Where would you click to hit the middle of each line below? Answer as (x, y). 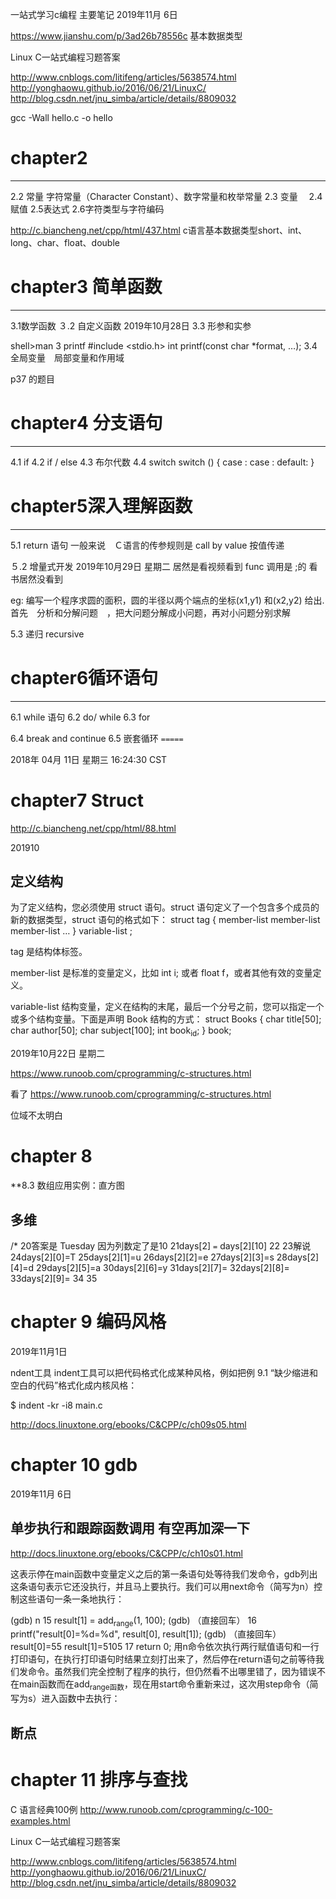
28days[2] (298, 1257)
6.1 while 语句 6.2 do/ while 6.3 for (80, 717)
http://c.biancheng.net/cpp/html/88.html (93, 828)
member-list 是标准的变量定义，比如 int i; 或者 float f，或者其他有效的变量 (161, 973)
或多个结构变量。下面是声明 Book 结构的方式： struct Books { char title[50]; (166, 1019)
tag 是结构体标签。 (49, 952)
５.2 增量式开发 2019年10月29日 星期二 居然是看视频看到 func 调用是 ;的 (158, 566)
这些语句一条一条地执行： (71, 1599)
